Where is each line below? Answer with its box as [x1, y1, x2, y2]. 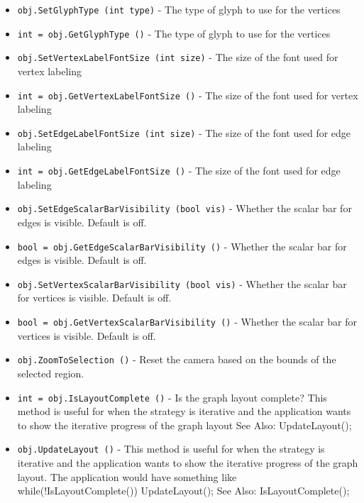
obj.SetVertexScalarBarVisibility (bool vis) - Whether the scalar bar [17, 276, 347, 291]
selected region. [17, 365, 84, 380]
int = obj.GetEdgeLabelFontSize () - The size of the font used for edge [17, 163, 341, 178]
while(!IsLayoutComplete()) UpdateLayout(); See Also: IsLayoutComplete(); [17, 483, 350, 498]
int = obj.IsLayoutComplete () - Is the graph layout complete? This [17, 389, 327, 404]
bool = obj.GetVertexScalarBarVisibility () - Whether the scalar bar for [17, 314, 358, 329]
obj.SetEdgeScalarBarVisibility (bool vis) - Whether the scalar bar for [17, 201, 352, 216]
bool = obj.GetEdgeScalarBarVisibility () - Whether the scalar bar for [17, 238, 347, 253]
